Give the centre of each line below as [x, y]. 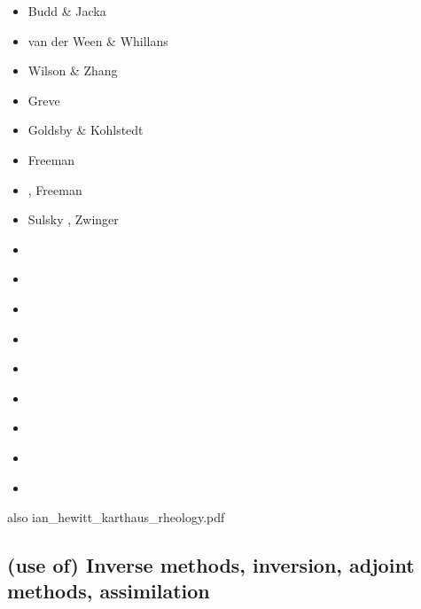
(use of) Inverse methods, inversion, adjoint [211, 565]
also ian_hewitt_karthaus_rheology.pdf [116, 517]
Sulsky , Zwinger [73, 219]
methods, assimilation [109, 591]
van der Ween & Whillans [98, 40]
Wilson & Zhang [73, 70]
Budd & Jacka [67, 11]
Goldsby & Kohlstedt [86, 130]
